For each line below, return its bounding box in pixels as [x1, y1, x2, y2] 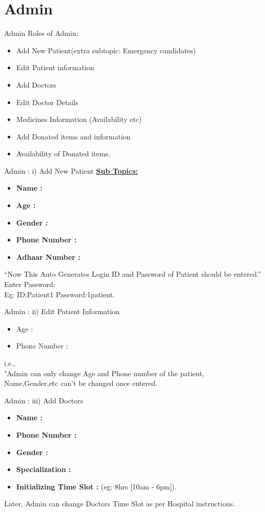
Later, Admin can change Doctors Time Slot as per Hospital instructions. [4, 498, 235, 509]
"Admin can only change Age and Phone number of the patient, [4, 367, 205, 378]
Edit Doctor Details [16, 96, 78, 107]
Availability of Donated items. [16, 148, 110, 159]
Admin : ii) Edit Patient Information [4, 306, 120, 317]
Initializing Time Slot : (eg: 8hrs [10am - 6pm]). [16, 481, 177, 491]
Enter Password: [4, 279, 55, 290]
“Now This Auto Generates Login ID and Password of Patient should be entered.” [4, 269, 261, 279]
